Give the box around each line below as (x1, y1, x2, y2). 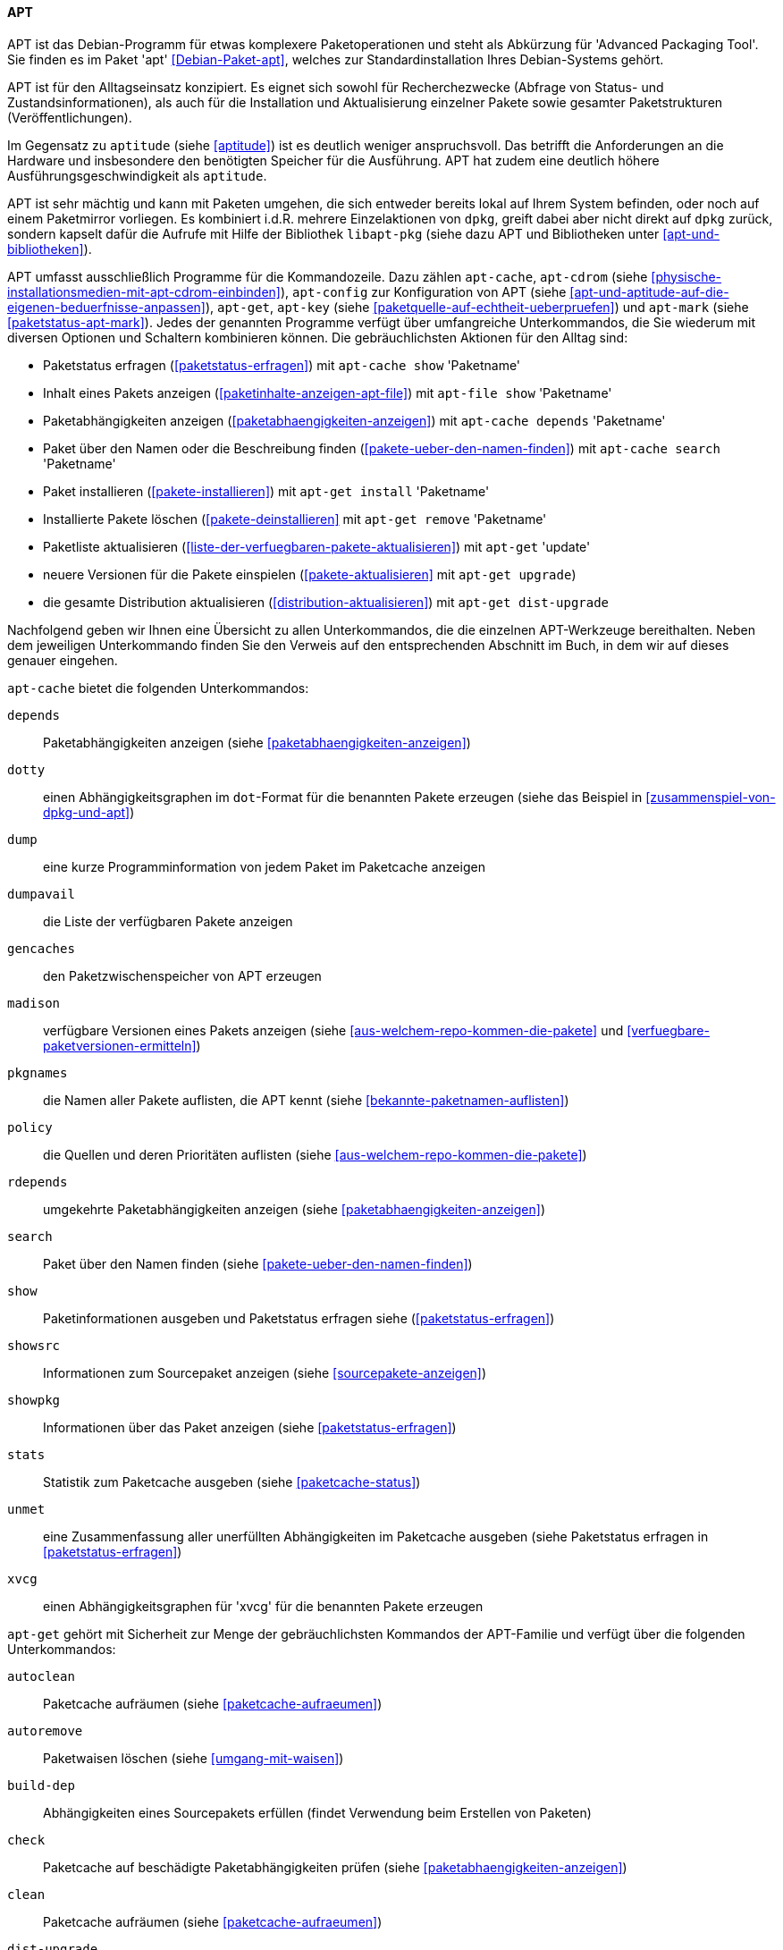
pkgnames (7, 1065, 68, 1080)
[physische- (651, 268, 722, 284)
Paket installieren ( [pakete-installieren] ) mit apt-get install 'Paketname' (43, 483, 490, 499)
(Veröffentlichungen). (7, 109, 132, 125)
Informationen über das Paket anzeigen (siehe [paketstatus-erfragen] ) (43, 1419, 457, 1435)
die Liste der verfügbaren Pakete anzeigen (43, 913, 293, 929)
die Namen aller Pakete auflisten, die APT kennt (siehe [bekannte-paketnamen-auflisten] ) (43, 1092, 569, 1108)
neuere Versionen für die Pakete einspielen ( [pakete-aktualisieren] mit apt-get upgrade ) (43, 566, 577, 582)
